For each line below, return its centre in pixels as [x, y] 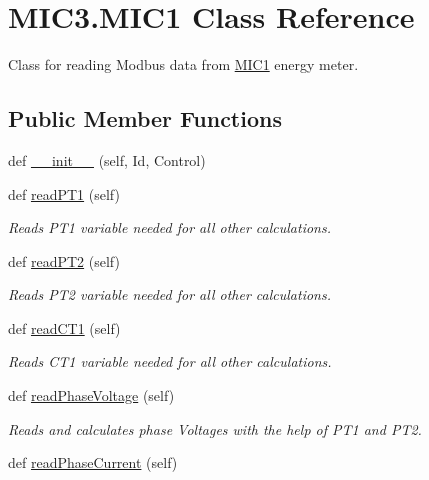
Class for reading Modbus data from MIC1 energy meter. [183, 64]
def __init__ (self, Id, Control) [107, 159]
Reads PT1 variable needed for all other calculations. [169, 227]
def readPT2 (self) [64, 260]
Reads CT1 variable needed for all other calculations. [170, 361]
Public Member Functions [145, 118]
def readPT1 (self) [64, 193]
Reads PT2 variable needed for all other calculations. [169, 294]
